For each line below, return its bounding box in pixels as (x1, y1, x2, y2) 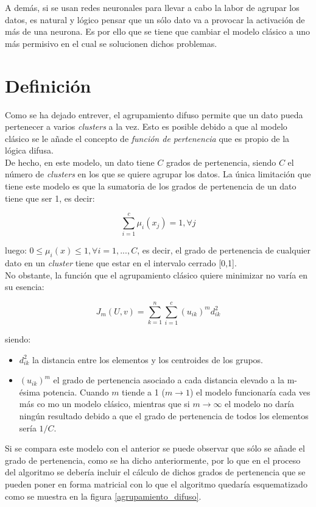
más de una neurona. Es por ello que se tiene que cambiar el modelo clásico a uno (5, 25, 311, 38)
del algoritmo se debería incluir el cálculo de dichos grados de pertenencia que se (5, 466, 306, 478)
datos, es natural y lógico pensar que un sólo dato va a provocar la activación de (5, 13, 305, 26)
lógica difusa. (5, 144, 54, 157)
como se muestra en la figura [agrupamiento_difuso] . (5, 489, 202, 502)
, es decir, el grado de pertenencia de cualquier (137, 244, 311, 257)
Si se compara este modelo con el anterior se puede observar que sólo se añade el (5, 442, 305, 455)
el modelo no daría (225, 397, 295, 410)
